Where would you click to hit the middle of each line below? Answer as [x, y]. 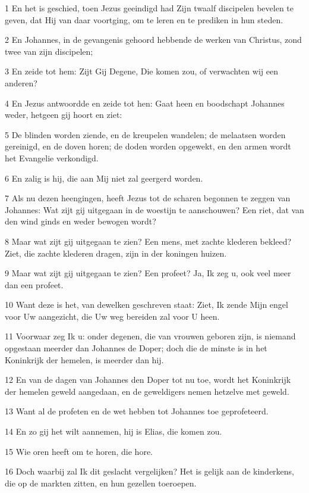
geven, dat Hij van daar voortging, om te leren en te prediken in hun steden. [144, 19]
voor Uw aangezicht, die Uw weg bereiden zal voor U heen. [112, 316]
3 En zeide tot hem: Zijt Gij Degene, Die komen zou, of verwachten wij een [141, 71]
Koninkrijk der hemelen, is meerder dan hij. [84, 359]
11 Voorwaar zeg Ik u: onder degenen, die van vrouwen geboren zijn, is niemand [150, 336]
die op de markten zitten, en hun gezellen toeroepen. [101, 483]
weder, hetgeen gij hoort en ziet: [64, 115]
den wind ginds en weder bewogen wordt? [81, 221]
